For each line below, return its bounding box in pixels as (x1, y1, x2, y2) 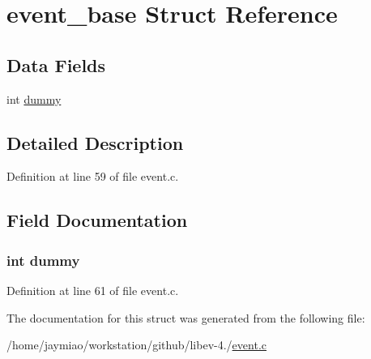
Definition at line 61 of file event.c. (6, 281, 179, 298)
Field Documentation (6, 207, 188, 233)
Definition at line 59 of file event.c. (6, 168, 179, 185)
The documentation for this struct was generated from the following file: (6, 309, 365, 326)
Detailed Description (6, 130, 184, 155)
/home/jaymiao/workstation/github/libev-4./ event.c (6, 336, 267, 353)
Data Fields (6, 52, 106, 77)
